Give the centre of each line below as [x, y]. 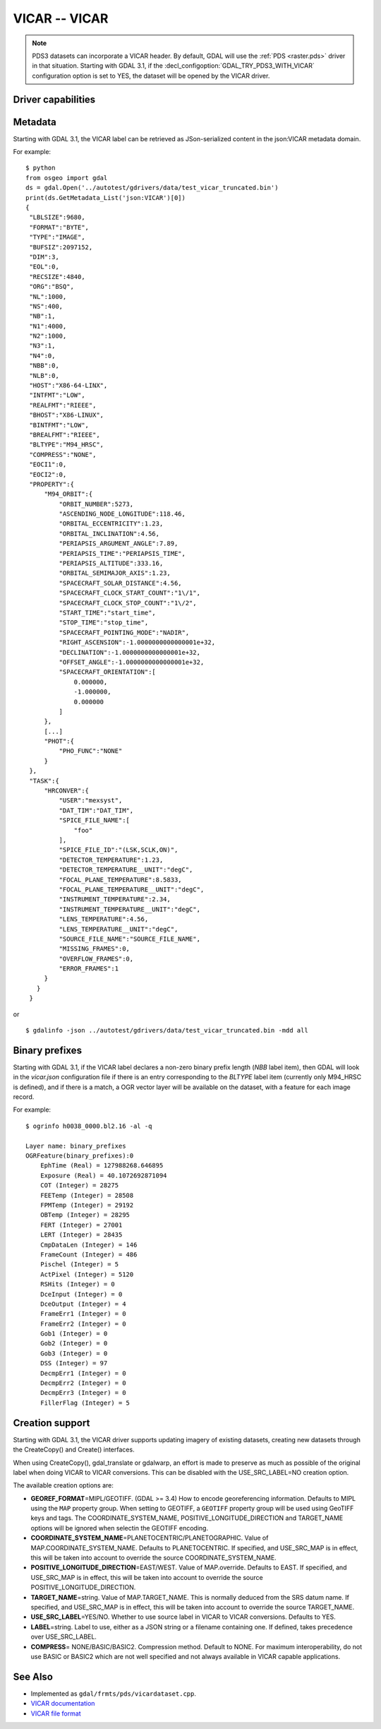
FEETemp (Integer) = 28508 [87, 1195]
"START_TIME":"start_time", [108, 613]
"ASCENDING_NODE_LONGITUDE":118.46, [122, 514]
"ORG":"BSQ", [52, 287]
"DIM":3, [44, 257]
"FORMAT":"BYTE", [59, 227]
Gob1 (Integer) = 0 [74, 1334]
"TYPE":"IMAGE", [57, 237]
